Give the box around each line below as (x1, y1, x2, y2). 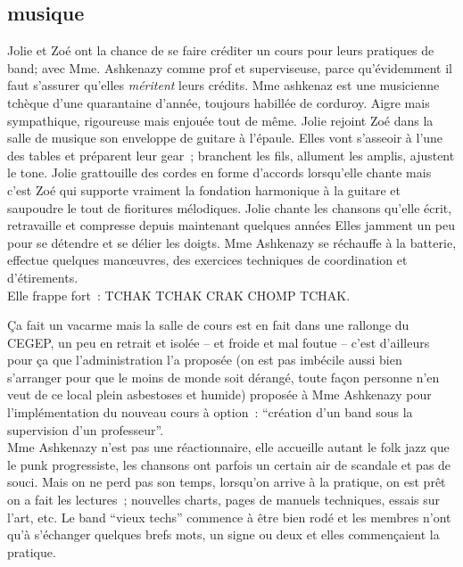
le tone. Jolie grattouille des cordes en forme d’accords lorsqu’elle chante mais (7, 163, 432, 182)
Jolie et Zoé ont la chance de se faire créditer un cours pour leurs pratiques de (7, 41, 434, 60)
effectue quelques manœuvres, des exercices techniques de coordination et (7, 251, 408, 269)
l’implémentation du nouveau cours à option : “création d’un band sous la (7, 403, 413, 422)
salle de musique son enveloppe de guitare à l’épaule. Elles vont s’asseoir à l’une (7, 128, 443, 147)
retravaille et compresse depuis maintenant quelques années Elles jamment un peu (7, 216, 456, 234)
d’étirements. (7, 267, 79, 286)
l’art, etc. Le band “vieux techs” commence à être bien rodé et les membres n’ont (7, 507, 451, 526)
